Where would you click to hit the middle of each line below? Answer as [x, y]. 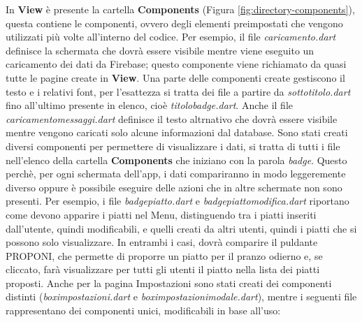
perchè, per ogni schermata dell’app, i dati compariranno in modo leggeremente [176, 174]
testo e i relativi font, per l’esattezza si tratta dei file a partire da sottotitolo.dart [178, 91]
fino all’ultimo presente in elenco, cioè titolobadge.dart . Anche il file [150, 105]
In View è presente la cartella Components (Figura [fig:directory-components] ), [180, 9]
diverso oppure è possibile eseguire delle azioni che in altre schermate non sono [174, 187]
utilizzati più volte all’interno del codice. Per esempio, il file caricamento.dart [171, 37]
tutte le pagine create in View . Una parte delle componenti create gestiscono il [175, 77]
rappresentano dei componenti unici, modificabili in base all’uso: [143, 310]
